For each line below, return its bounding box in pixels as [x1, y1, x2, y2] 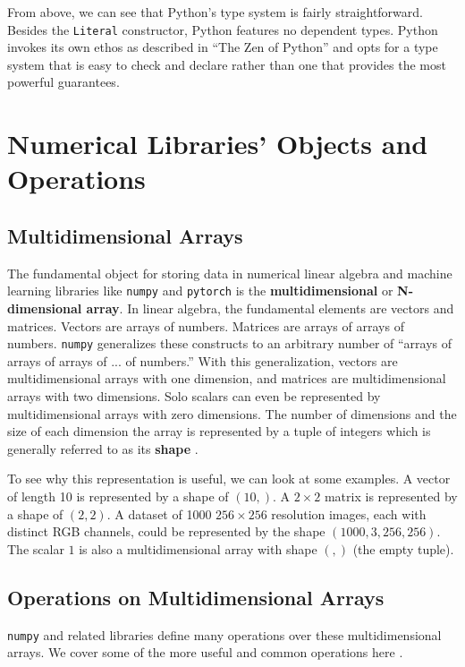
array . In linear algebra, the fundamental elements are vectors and [86, 299, 454, 318]
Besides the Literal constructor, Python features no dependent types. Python [7, 20, 438, 38]
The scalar [7, 539, 64, 558]
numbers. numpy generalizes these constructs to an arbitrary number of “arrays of [7, 334, 452, 353]
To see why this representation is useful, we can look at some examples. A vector [7, 469, 451, 488]
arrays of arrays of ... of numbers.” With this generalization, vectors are [7, 351, 398, 370]
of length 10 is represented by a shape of [7, 487, 229, 506]
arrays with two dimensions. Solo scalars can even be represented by [7, 387, 381, 406]
